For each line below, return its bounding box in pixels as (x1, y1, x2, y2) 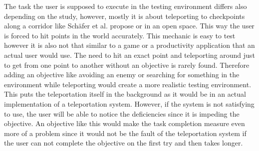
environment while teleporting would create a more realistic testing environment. (4, 79, 252, 89)
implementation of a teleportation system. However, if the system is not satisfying (4, 98, 255, 109)
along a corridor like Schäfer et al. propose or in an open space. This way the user (4, 20, 255, 31)
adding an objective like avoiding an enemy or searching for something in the (4, 69, 240, 80)
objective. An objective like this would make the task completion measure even (4, 118, 245, 129)
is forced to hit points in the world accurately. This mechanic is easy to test (4, 30, 236, 40)
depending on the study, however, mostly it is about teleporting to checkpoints (4, 10, 245, 21)
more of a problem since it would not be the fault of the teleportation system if (4, 128, 247, 138)
